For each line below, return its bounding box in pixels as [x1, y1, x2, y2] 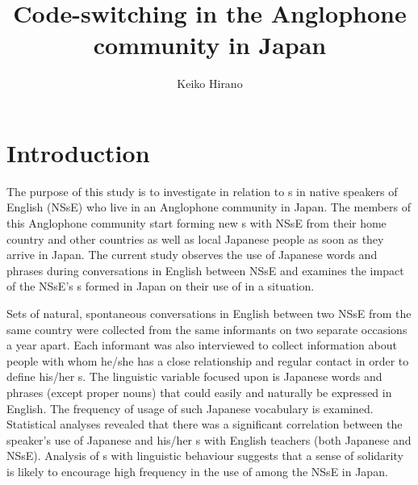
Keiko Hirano [177, 75, 243, 92]
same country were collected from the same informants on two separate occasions [6, 320, 408, 337]
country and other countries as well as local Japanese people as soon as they [6, 230, 384, 247]
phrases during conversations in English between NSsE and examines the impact [6, 261, 404, 278]
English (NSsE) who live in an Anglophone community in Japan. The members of [6, 199, 411, 215]
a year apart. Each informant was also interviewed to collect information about [6, 337, 397, 353]
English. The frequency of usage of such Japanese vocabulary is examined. [6, 399, 374, 416]
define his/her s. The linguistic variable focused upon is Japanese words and [6, 368, 382, 385]
